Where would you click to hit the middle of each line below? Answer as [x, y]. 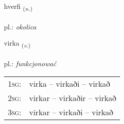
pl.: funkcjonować [30, 63]
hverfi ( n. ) [18, 7]
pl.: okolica [20, 26]
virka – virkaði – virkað [70, 83]
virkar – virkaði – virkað [71, 112]
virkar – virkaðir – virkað [73, 98]
